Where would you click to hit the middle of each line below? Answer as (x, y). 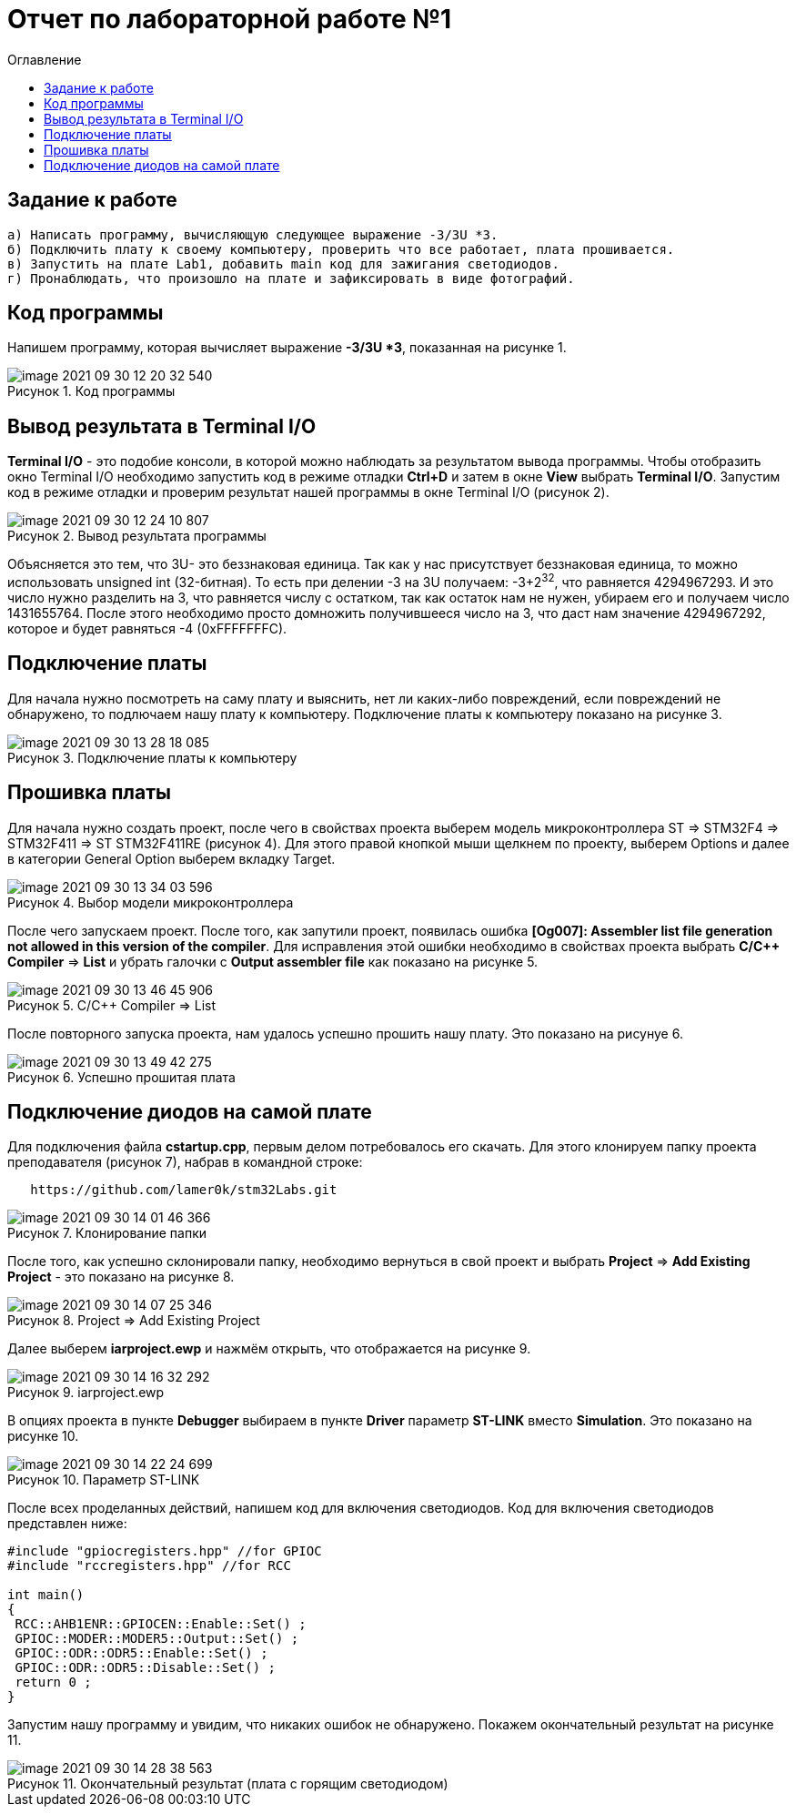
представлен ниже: (67, 1524)
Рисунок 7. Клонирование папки (107, 1233)
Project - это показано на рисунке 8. (121, 1277)
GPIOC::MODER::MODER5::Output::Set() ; (157, 1639)
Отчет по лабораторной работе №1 (230, 19)
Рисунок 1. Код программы (91, 391)
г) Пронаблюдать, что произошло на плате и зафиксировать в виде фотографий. (291, 278)
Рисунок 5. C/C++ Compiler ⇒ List (112, 1005)
